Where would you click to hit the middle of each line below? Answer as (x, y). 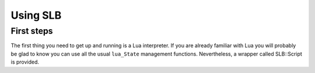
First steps (32, 31)
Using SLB (36, 15)
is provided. (25, 62)
